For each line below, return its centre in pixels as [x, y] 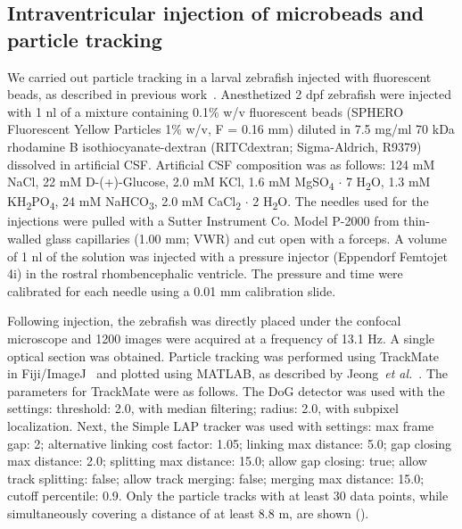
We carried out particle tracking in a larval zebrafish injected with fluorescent [219, 76]
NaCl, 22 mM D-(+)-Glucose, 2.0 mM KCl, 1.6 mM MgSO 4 [171, 182]
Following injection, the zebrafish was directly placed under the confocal [204, 321]
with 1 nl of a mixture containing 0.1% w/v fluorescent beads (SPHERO [206, 111]
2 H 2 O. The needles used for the [341, 203]
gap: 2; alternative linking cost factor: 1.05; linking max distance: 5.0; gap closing [230, 443]
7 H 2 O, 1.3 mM [388, 182]
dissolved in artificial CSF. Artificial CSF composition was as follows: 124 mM [221, 164]
